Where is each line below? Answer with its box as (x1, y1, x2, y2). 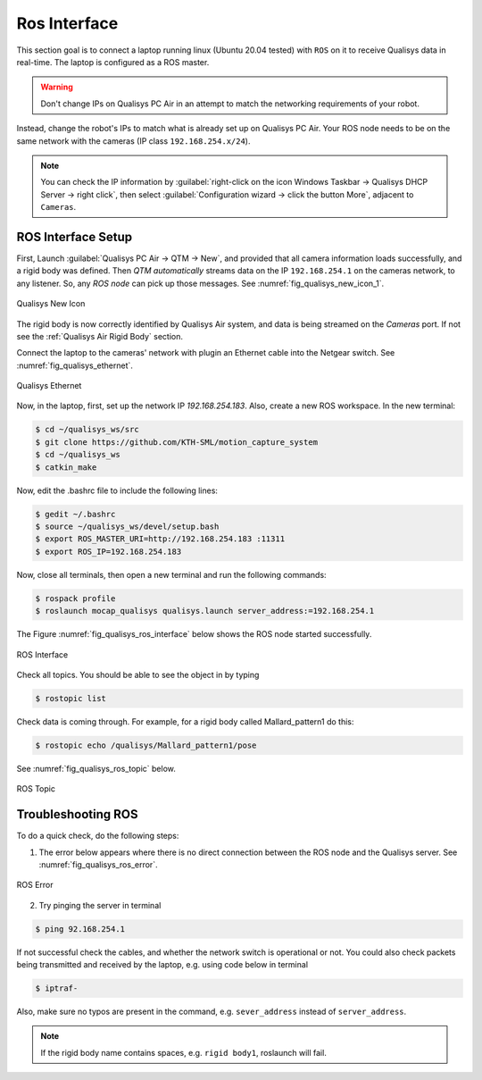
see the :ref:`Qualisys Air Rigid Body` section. (16, 331, 183, 341)
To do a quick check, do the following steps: (16, 831, 179, 841)
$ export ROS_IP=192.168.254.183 (35, 546, 182, 557)
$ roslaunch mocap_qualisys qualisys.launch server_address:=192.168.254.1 (35, 606, 375, 616)
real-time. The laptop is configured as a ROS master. (16, 56, 210, 67)
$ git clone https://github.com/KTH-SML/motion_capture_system (35, 437, 319, 447)
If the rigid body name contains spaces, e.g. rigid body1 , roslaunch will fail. (40, 1047, 328, 1058)
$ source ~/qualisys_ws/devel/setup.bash (35, 522, 220, 532)
